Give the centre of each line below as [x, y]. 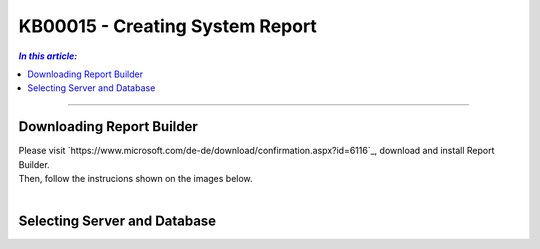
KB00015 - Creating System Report [167, 26]
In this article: [48, 56]
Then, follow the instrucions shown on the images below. [136, 179]
